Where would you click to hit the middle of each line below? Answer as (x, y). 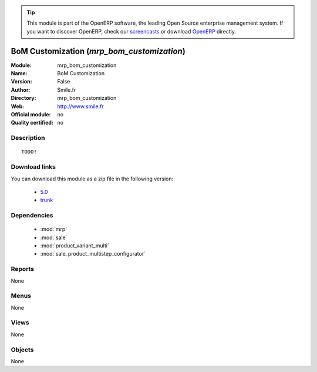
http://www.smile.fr (80, 106)
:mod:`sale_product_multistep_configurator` (93, 254)
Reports (23, 269)
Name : (19, 73)
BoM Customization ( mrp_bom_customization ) (98, 51)
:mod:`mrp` (54, 229)
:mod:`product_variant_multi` (75, 246)
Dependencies (32, 216)
